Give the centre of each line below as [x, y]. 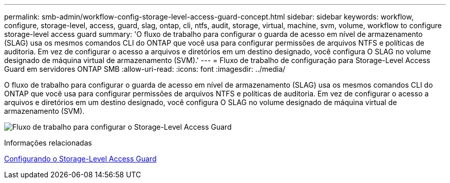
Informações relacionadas [48, 143]
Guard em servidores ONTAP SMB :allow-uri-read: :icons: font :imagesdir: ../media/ [145, 69]
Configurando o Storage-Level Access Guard [80, 159]
